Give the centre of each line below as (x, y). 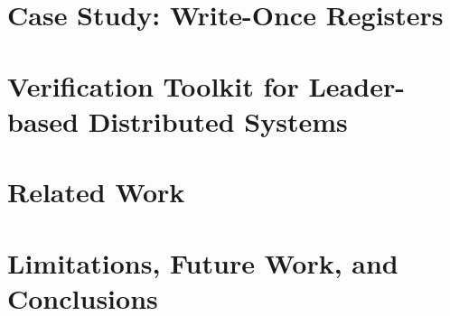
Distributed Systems (218, 121)
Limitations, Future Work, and (203, 262)
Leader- (356, 85)
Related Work (96, 192)
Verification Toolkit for (153, 85)
